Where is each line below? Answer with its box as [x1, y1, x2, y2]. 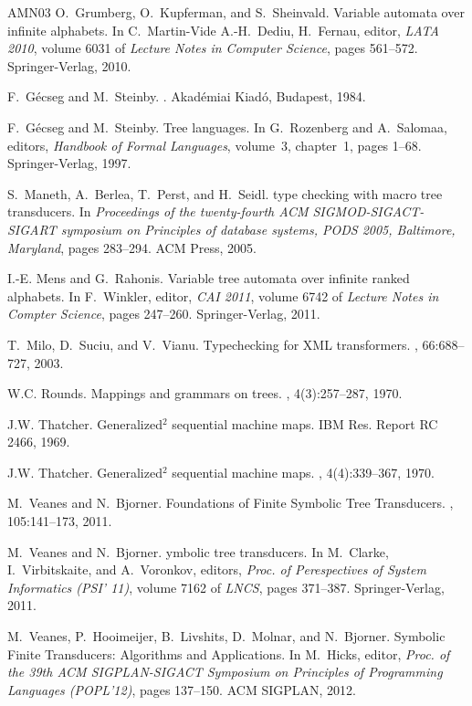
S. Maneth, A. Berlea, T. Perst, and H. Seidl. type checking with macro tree [7, 184, 443, 203]
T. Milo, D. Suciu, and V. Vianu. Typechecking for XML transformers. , [7, 334, 418, 353]
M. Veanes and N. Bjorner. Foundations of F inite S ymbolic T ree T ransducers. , [7, 493, 454, 512]
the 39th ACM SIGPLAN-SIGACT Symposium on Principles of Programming [7, 662, 443, 681]
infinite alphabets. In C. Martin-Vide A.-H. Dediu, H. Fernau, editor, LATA [7, 20, 439, 39]
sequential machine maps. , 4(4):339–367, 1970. [172, 462, 435, 481]
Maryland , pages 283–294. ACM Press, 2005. [7, 237, 257, 257]
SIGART [7, 219, 57, 238]
